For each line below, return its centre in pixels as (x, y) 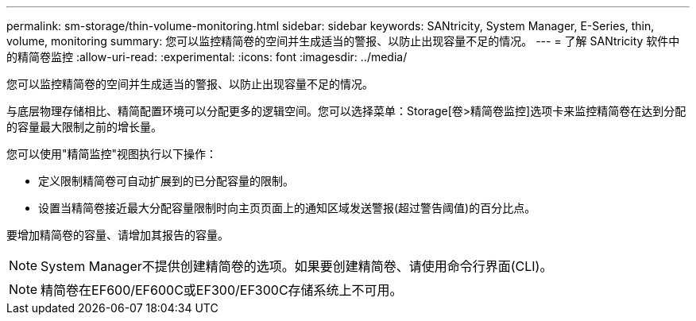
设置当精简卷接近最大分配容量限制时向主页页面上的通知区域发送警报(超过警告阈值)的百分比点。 (287, 208)
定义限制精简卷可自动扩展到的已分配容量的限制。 (166, 181)
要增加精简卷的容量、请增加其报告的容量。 (118, 235)
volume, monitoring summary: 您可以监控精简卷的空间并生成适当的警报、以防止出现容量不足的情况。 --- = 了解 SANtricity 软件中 (343, 41)
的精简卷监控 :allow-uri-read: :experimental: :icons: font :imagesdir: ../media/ (207, 57)
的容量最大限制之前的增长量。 (84, 127)
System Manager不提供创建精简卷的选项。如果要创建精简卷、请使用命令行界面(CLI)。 (297, 266)
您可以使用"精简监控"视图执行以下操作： (112, 154)
